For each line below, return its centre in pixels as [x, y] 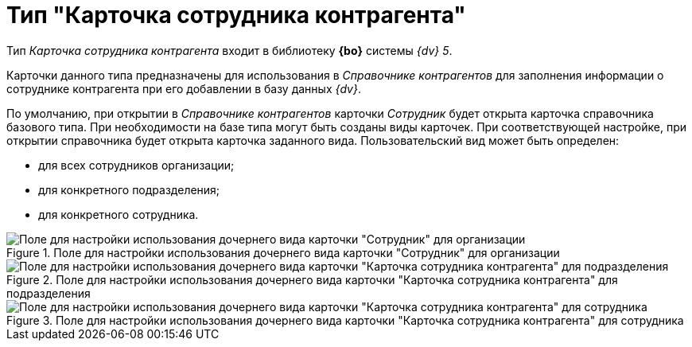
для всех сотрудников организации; [136, 165]
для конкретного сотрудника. [119, 214]
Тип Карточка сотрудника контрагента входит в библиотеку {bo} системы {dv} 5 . [229, 50]
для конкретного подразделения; [129, 189]
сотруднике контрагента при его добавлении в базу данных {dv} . [184, 88]
